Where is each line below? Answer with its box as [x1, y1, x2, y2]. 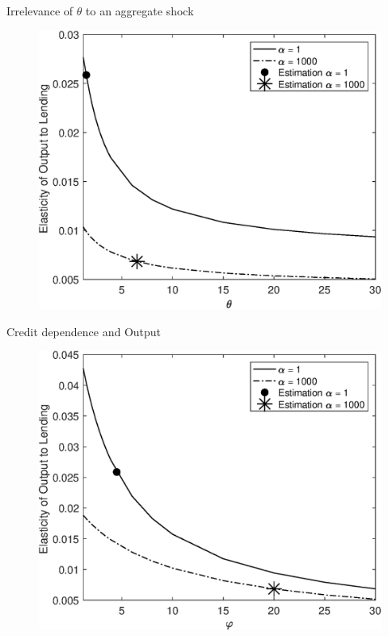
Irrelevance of [6, 2, 74, 19]
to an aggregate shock [86, 2, 194, 19]
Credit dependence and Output [6, 322, 162, 339]
